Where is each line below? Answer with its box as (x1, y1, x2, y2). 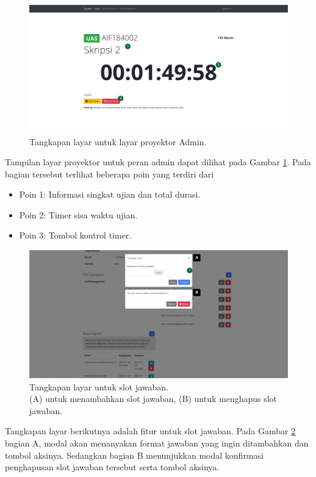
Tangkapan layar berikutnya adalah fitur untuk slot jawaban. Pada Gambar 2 (5, 425, 296, 437)
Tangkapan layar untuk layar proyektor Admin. (29, 135, 207, 148)
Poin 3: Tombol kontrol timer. (19, 229, 132, 242)
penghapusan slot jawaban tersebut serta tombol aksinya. (5, 461, 220, 473)
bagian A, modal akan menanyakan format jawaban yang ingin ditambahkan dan (5, 436, 309, 449)
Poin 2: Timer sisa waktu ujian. (19, 208, 138, 221)
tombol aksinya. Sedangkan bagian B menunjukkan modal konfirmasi (5, 448, 264, 461)
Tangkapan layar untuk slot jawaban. (29, 380, 169, 393)
